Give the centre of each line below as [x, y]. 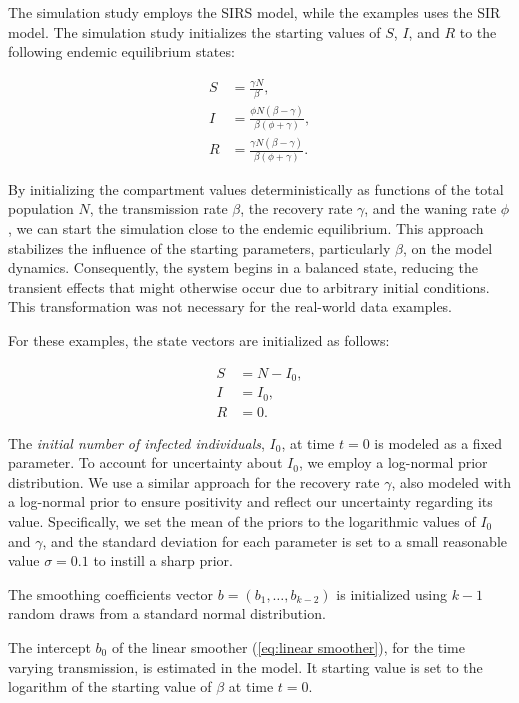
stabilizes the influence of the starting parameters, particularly [199, 247]
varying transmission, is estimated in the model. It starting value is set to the [245, 666]
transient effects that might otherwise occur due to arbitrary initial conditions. [249, 286]
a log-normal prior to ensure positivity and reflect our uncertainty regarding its [250, 501]
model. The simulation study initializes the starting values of [194, 31]
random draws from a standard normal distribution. [167, 613]
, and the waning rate [430, 208]
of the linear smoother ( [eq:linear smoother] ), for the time [288, 646]
